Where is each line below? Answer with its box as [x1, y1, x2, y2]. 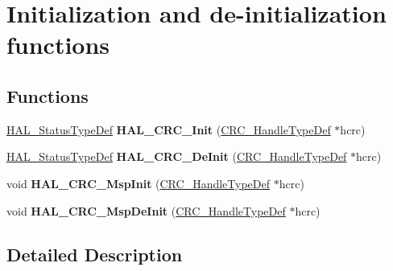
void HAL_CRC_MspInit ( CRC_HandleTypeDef [6, 175, 271, 191]
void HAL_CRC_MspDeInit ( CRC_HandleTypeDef [6, 202, 286, 219]
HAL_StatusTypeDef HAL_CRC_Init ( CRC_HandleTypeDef [6, 121, 331, 138]
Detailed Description [6, 241, 183, 266]
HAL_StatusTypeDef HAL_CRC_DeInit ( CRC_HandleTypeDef [6, 148, 347, 165]
